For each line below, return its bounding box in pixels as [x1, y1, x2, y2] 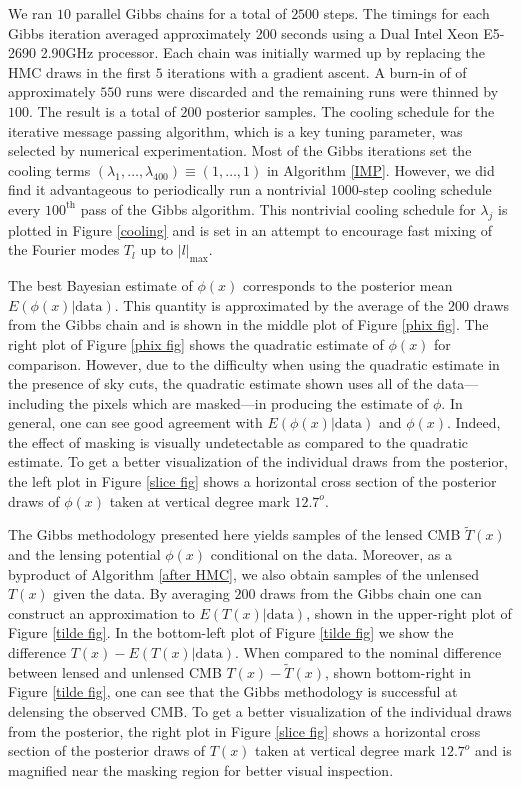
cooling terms [8, 159, 91, 180]
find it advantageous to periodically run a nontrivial [8, 179, 326, 200]
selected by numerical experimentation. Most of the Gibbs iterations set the [8, 140, 472, 161]
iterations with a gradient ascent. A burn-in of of [167, 61, 467, 82]
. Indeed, [447, 412, 501, 433]
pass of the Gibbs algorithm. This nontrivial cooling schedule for [80, 198, 476, 219]
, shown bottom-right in [324, 661, 471, 682]
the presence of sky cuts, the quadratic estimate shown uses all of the [8, 373, 433, 394]
